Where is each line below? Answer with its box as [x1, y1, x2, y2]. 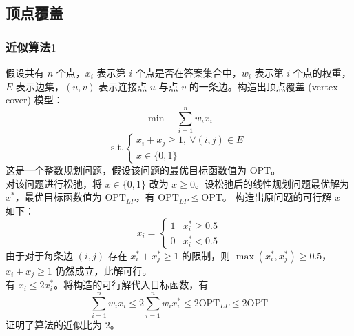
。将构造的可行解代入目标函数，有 [54, 277, 209, 292]
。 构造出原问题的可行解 [222, 190, 332, 204]
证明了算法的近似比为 [6, 317, 102, 332]
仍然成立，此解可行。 [55, 263, 152, 277]
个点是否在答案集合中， [135, 66, 242, 79]
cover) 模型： [6, 92, 63, 107]
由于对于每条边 [6, 248, 73, 262]
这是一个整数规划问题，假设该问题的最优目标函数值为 [6, 162, 247, 177]
